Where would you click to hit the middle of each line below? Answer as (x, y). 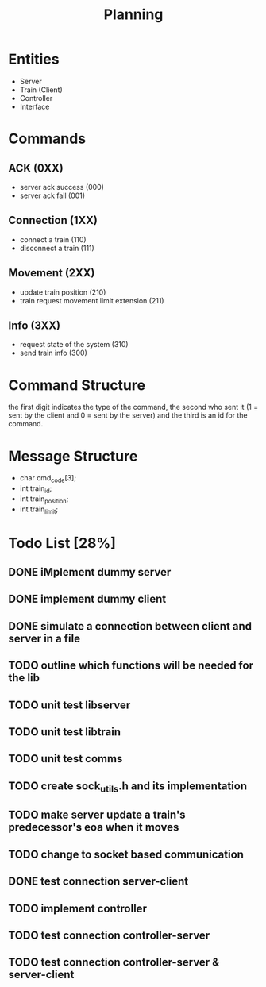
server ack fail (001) (52, 195)
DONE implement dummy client (87, 599)
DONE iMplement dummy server (90, 572)
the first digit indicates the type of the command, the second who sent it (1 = (133, 407)
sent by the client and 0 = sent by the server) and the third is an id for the (128, 415)
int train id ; (36, 489)
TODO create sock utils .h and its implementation (128, 787)
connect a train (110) (53, 239)
